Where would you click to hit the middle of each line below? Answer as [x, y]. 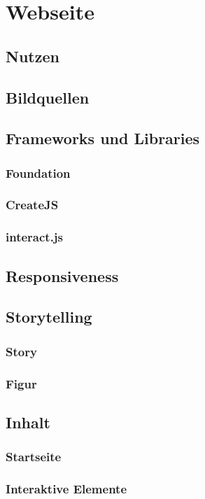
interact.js [35, 237]
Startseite [34, 457]
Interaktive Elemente [66, 489]
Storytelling [49, 317]
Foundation [38, 173]
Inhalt [28, 422]
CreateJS [32, 205]
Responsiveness [62, 275]
